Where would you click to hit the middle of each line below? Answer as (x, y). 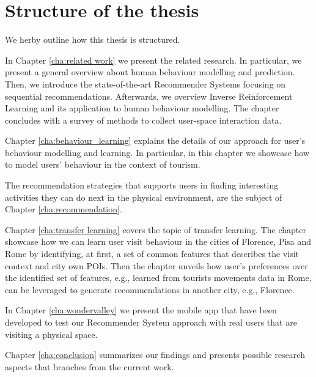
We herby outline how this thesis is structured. (93, 39)
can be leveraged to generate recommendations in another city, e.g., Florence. (150, 289)
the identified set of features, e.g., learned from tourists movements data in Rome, (158, 278)
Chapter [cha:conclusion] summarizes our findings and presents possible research (155, 355)
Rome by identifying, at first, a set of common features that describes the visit (152, 254)
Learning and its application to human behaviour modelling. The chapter (142, 108)
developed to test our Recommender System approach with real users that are (151, 322)
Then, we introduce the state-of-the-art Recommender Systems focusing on (145, 84)
